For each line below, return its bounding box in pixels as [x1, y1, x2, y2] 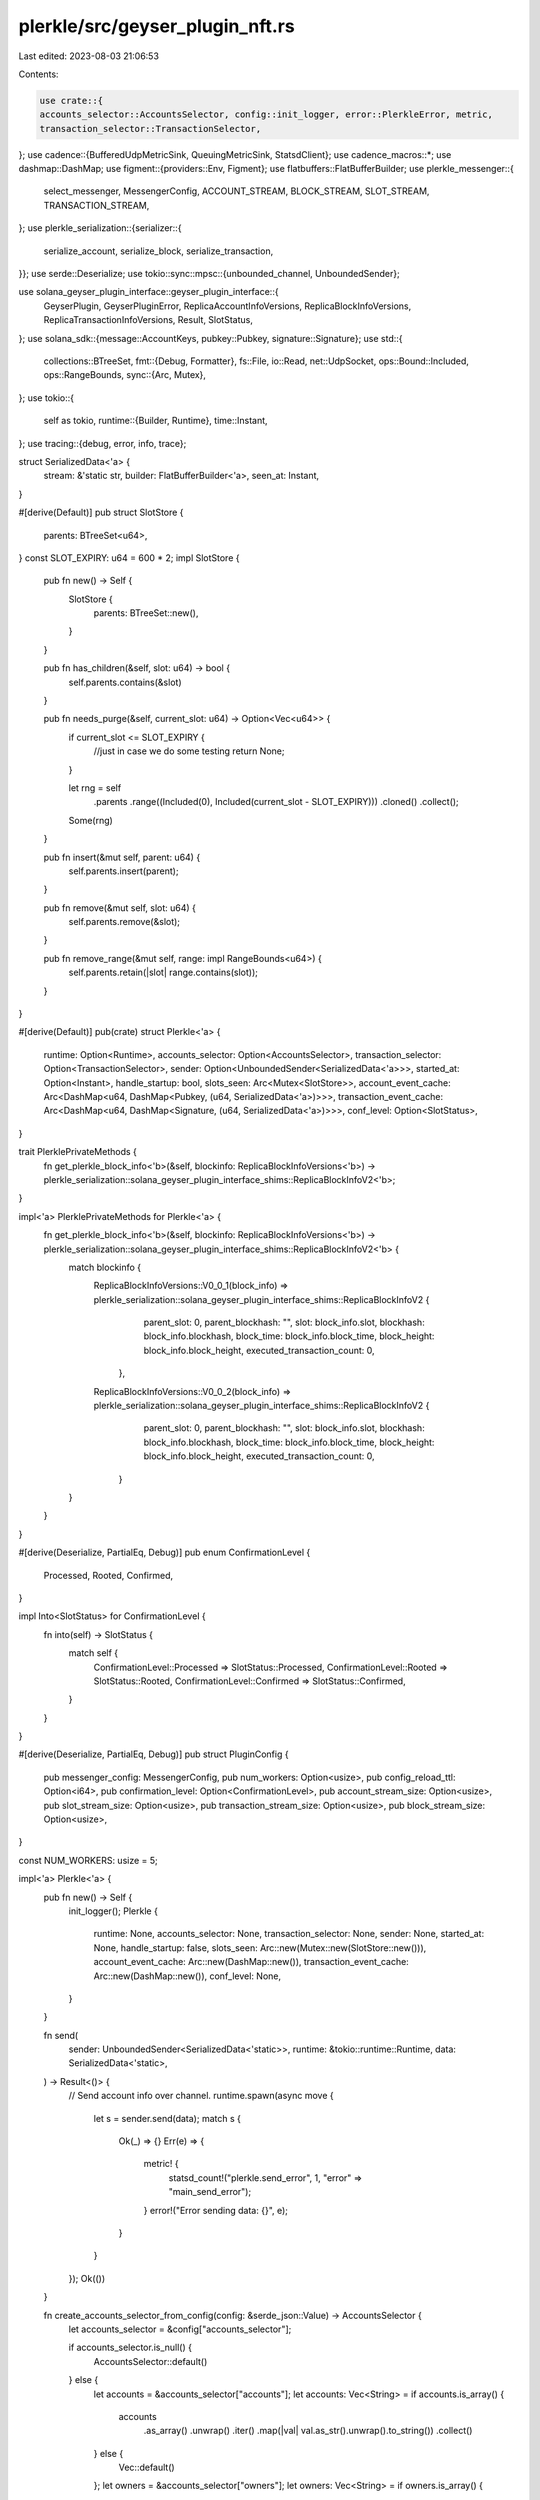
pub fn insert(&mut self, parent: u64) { [43, 851, 201, 863]
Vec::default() [118, 2461, 175, 2474]
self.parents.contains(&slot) [68, 676, 182, 688]
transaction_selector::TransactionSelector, [39, 123, 262, 134]
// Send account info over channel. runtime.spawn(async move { [68, 2090, 334, 2102]
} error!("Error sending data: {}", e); [143, 2204, 289, 2216]
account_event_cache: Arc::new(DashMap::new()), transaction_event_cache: [93, 1956, 409, 1968]
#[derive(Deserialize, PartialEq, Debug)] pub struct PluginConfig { [18, 1748, 289, 1760]
